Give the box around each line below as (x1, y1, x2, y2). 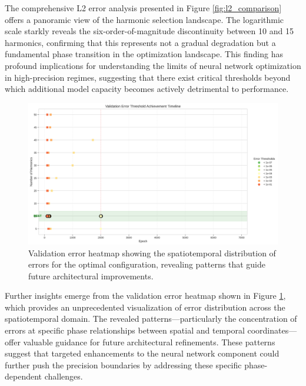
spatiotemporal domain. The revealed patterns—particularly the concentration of (5, 312, 297, 325)
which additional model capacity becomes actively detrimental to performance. (5, 83, 289, 95)
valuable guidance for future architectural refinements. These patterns (23, 335, 275, 348)
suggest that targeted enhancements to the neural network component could (5, 347, 280, 359)
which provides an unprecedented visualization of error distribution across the (5, 301, 285, 313)
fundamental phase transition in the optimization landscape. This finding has (5, 48, 283, 60)
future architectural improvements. (28, 269, 154, 282)
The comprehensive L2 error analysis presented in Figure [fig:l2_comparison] (5, 2, 282, 14)
